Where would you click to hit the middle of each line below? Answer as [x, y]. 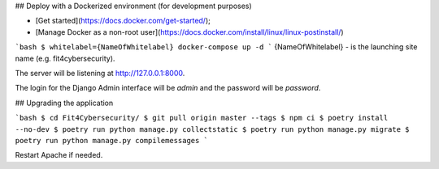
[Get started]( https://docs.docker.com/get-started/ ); [123, 21]
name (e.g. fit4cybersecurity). [65, 58]
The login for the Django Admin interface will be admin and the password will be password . [168, 88]
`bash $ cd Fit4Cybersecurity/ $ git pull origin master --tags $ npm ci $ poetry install [202, 118]
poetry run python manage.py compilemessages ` [112, 140]
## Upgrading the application [64, 103]
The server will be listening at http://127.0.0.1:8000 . [100, 73]
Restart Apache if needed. [59, 155]
